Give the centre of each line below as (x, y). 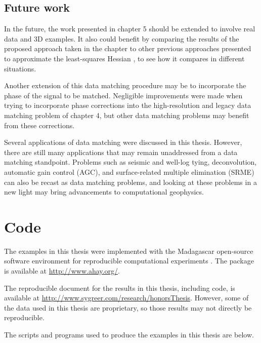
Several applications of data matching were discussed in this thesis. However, (123, 142)
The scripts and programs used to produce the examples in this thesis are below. (129, 334)
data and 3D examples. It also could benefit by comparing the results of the (122, 38)
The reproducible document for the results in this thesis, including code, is (120, 288)
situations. (20, 68)
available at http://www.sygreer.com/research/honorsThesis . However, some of (126, 298)
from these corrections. (39, 125)
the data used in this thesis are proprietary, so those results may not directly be (128, 307)
